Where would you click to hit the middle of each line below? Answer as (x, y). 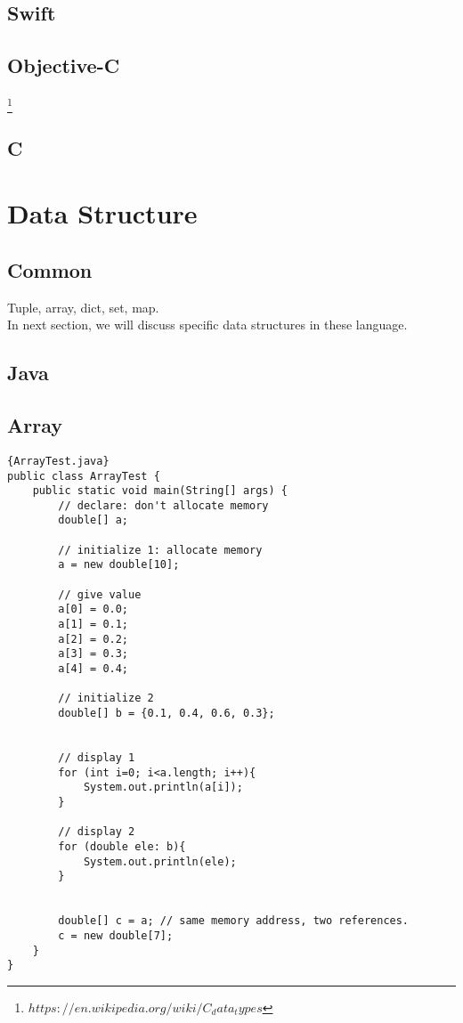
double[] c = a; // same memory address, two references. (234, 921)
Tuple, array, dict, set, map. (83, 307)
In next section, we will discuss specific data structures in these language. (207, 325)
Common (50, 269)
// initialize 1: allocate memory (160, 550)
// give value (100, 594)
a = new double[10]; (119, 565)
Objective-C (64, 65)
